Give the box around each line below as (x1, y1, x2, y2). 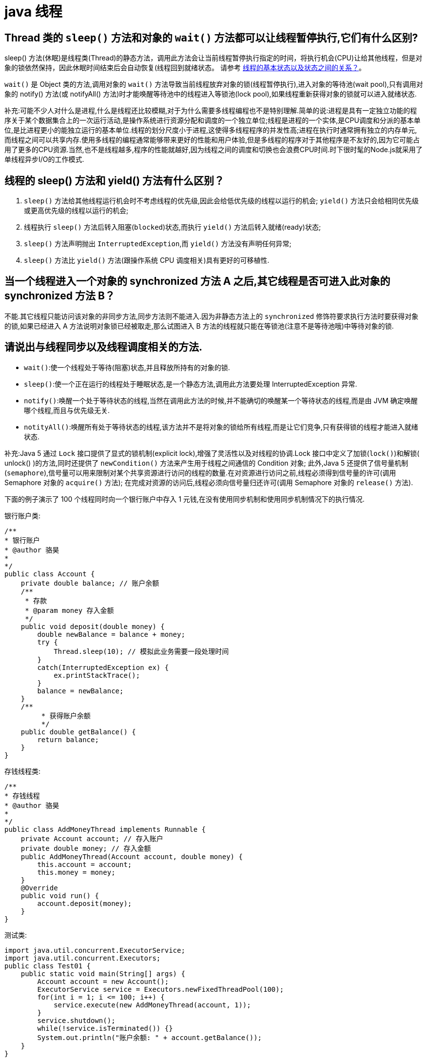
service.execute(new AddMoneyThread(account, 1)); (54, 1001, 251, 1009)
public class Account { (4, 570, 95, 578)
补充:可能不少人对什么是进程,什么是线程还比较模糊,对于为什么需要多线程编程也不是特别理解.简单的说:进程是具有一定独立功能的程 (4, 106, 417, 115)
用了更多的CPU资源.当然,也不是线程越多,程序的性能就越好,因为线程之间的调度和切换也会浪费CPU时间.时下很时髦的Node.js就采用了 (4, 145, 423, 154)
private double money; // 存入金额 (20, 844, 151, 852)
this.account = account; (37, 860, 132, 868)
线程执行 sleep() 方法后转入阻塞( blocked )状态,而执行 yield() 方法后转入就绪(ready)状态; (24, 223, 321, 232)
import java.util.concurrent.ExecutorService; (4, 946, 185, 954)
